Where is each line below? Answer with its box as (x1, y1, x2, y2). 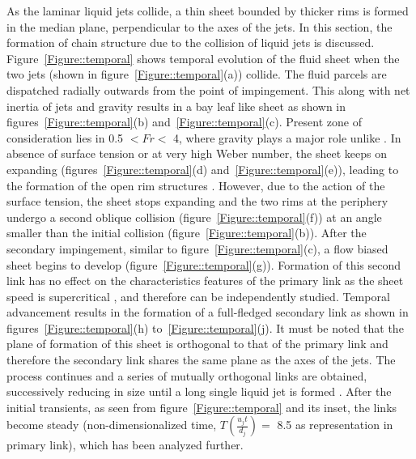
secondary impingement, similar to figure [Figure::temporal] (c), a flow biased (6, 240, 388, 257)
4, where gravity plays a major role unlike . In (173, 129, 401, 146)
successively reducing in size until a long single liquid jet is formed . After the (6, 383, 392, 400)
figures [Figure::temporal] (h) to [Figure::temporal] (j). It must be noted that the (6, 319, 404, 336)
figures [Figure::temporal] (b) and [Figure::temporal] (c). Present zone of (6, 113, 362, 130)
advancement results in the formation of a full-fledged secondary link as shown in (6, 304, 409, 321)
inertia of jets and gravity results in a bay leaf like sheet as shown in (6, 97, 346, 114)
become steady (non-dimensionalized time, (6, 416, 217, 433)
